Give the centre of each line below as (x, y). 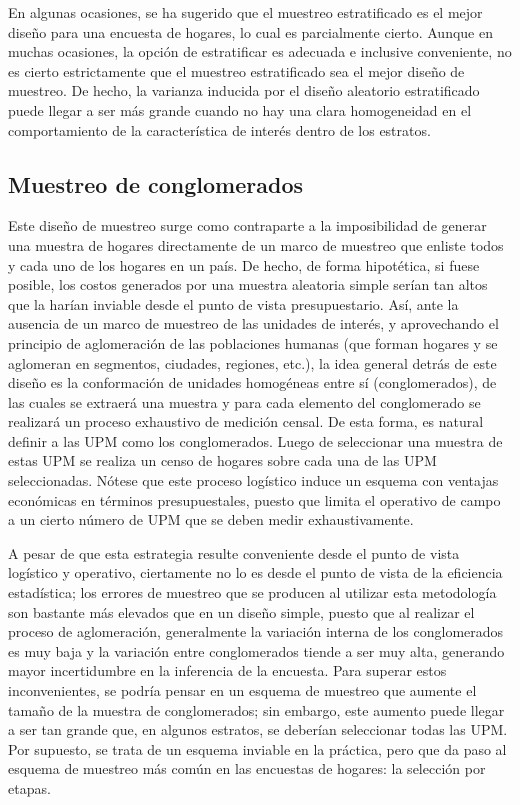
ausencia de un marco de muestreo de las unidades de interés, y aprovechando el (253, 323)
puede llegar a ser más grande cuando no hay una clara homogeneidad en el (240, 109)
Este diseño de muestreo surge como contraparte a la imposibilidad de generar (247, 225)
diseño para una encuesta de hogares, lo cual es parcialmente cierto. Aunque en (250, 31)
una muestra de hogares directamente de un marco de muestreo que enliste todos (256, 244)
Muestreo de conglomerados (155, 183)
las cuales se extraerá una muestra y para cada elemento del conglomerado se (244, 401)
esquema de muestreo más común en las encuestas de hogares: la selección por (247, 768)
